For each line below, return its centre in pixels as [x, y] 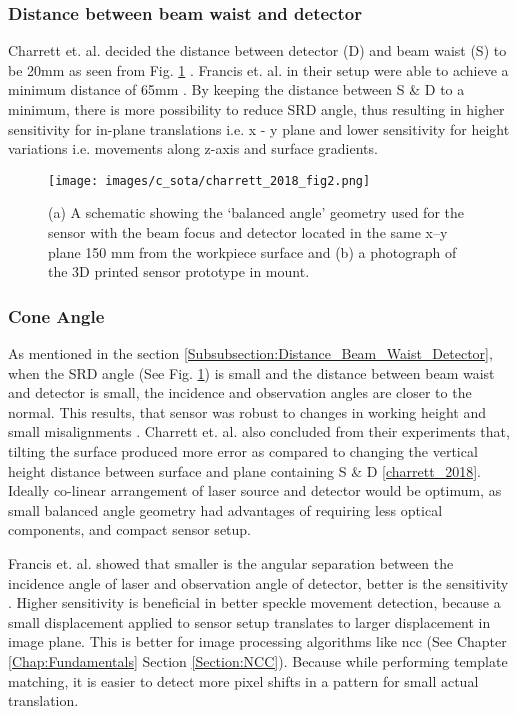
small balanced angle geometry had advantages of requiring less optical [225, 509]
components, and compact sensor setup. [129, 529]
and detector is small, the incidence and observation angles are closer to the [240, 392]
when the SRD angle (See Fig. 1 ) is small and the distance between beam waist [251, 372]
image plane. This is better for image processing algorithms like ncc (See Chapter [257, 641]
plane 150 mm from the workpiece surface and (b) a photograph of [252, 251]
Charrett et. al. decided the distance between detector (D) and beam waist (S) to [257, 50]
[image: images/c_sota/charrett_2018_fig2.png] [209, 180]
